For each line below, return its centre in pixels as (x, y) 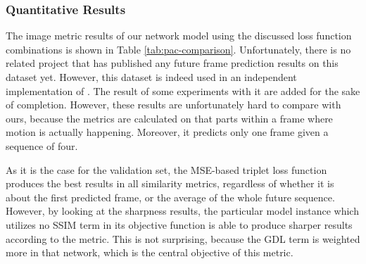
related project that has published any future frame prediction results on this (172, 63)
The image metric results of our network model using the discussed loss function (179, 36)
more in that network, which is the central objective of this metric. (150, 252)
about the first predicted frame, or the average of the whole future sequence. (170, 197)
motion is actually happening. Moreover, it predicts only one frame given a (167, 132)
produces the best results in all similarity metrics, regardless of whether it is (170, 183)
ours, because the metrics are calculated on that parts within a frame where (169, 118)
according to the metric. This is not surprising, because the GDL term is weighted (183, 238)
